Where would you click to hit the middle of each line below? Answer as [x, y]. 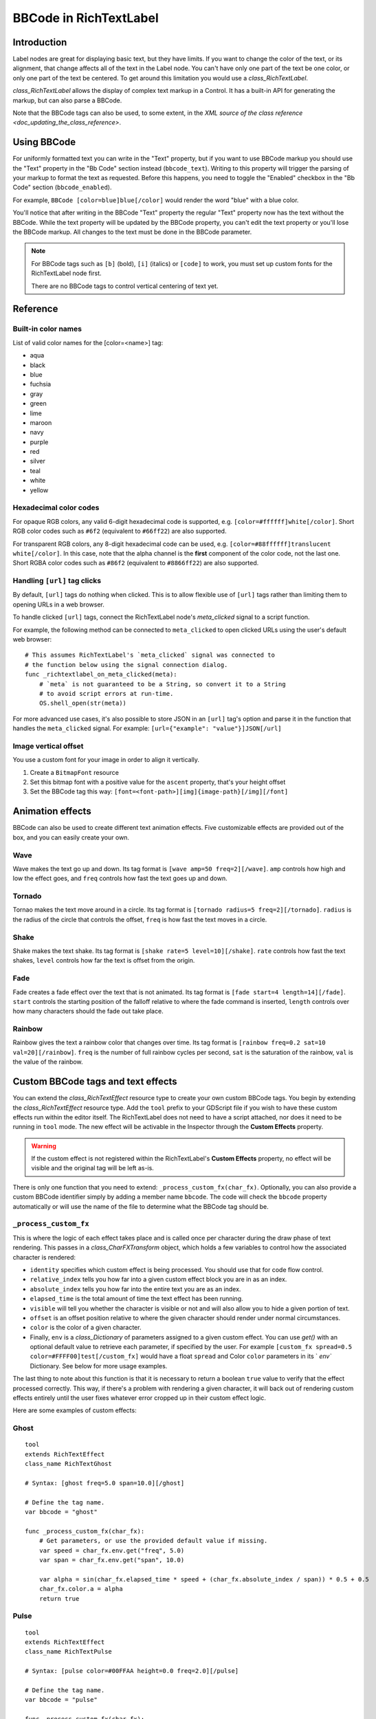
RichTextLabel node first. [67, 273]
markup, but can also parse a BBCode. [67, 100]
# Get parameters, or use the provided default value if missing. [153, 1541]
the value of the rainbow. [48, 1062]
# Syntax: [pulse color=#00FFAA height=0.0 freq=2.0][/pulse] [132, 1671]
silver [38, 461]
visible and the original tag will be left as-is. [92, 1168]
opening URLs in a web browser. [58, 604]
